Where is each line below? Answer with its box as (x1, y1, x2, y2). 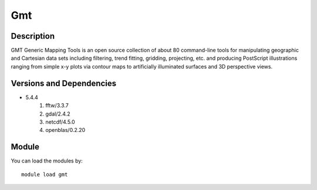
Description (11, 31, 55, 41)
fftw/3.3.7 (45, 102, 69, 109)
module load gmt (21, 171, 68, 178)
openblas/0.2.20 (45, 127, 86, 134)
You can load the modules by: (11, 157, 83, 164)
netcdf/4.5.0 (45, 118, 76, 125)
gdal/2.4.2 (45, 110, 70, 117)
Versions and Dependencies (11, 78, 117, 88)
